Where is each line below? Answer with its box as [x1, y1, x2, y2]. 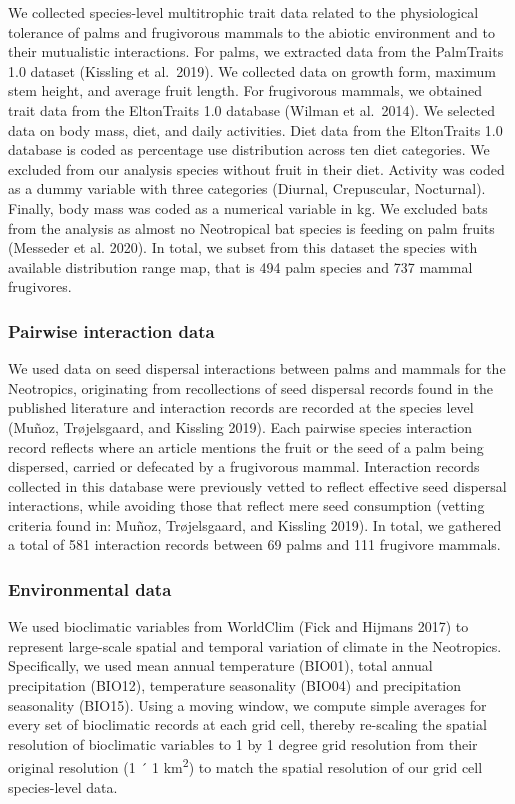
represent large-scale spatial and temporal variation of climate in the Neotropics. [8, 635, 502, 656]
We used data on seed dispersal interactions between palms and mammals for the [8, 358, 506, 379]
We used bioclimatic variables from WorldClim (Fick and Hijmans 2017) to [8, 616, 469, 637]
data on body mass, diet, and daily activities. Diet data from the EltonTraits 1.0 [8, 119, 503, 140]
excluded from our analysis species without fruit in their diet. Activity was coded [8, 158, 505, 179]
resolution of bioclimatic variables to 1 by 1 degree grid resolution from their [8, 733, 478, 754]
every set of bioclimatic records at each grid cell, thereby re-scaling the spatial [8, 714, 487, 735]
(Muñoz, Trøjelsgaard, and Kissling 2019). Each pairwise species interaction [8, 416, 473, 437]
